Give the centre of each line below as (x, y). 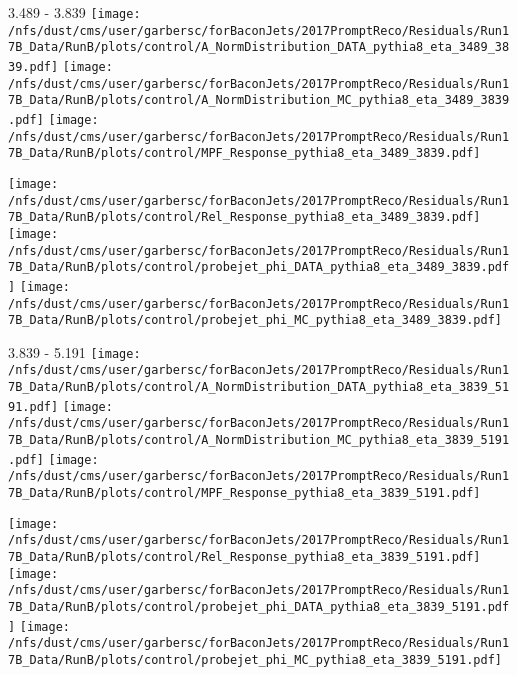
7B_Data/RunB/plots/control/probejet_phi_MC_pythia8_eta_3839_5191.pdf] (255, 659)
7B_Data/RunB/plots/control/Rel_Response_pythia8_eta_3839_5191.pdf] (244, 557)
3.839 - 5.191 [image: (74, 351)
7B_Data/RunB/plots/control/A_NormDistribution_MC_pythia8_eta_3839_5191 (259, 440)
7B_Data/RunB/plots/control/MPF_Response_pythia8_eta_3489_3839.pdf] (244, 153)
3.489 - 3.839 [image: (74, 12)
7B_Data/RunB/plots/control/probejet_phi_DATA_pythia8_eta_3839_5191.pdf (259, 607)
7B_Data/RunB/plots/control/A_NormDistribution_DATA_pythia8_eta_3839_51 (259, 387)
